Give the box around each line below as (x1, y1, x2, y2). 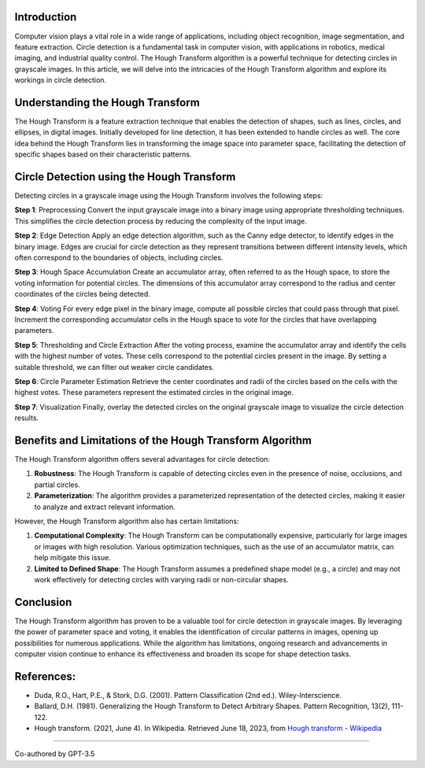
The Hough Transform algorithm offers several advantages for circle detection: (14, 455, 271, 463)
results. (14, 413, 39, 423)
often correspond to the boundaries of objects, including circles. (14, 253, 224, 263)
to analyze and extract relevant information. (34, 502, 176, 511)
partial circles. (34, 480, 80, 489)
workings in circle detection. (14, 76, 106, 85)
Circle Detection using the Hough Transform (14, 170, 236, 183)
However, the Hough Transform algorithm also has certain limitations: (14, 516, 239, 526)
